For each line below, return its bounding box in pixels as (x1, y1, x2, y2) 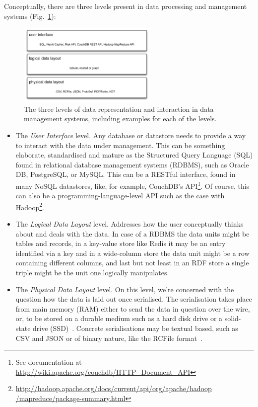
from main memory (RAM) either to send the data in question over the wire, (15, 303, 250, 314)
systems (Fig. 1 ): (4, 10, 56, 21)
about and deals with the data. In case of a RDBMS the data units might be (15, 228, 250, 239)
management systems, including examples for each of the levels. (24, 113, 217, 124)
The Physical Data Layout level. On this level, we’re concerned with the (15, 284, 234, 294)
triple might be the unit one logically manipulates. (15, 267, 169, 278)
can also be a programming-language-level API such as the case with (15, 190, 225, 201)
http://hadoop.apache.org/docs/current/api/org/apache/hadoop (15, 383, 212, 394)
